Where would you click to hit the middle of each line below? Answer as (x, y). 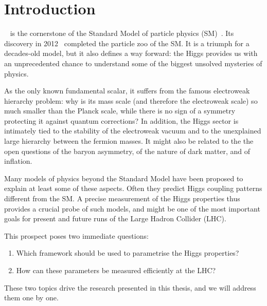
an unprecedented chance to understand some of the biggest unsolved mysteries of (133, 63)
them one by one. (31, 298)
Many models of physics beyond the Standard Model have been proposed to (124, 178)
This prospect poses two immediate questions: (76, 235)
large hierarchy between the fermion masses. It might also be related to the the (129, 141)
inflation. (18, 161)
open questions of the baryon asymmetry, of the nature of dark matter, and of (127, 151)
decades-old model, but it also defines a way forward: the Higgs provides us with (131, 53)
